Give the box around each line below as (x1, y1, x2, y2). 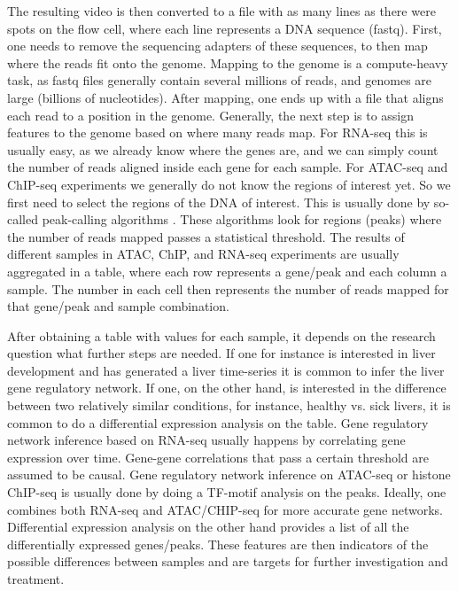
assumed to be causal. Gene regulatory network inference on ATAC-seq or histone (7, 465, 451, 484)
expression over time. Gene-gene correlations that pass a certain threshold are (7, 447, 430, 466)
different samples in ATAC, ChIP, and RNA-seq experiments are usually (7, 245, 400, 263)
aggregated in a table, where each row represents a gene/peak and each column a (7, 261, 447, 280)
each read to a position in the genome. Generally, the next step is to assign (7, 105, 415, 124)
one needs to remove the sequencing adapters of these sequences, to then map (7, 36, 428, 55)
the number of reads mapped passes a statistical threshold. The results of (7, 227, 405, 245)
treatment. (7, 570, 65, 587)
